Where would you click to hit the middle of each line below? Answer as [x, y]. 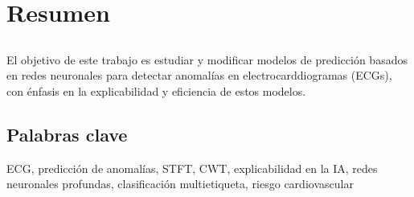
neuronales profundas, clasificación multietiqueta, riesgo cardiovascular [180, 184]
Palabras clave [67, 134]
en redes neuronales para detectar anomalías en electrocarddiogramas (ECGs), [199, 75]
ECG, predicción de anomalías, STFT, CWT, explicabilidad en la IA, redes [192, 168]
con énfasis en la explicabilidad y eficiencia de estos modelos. [156, 90]
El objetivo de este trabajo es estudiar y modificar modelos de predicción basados [207, 59]
